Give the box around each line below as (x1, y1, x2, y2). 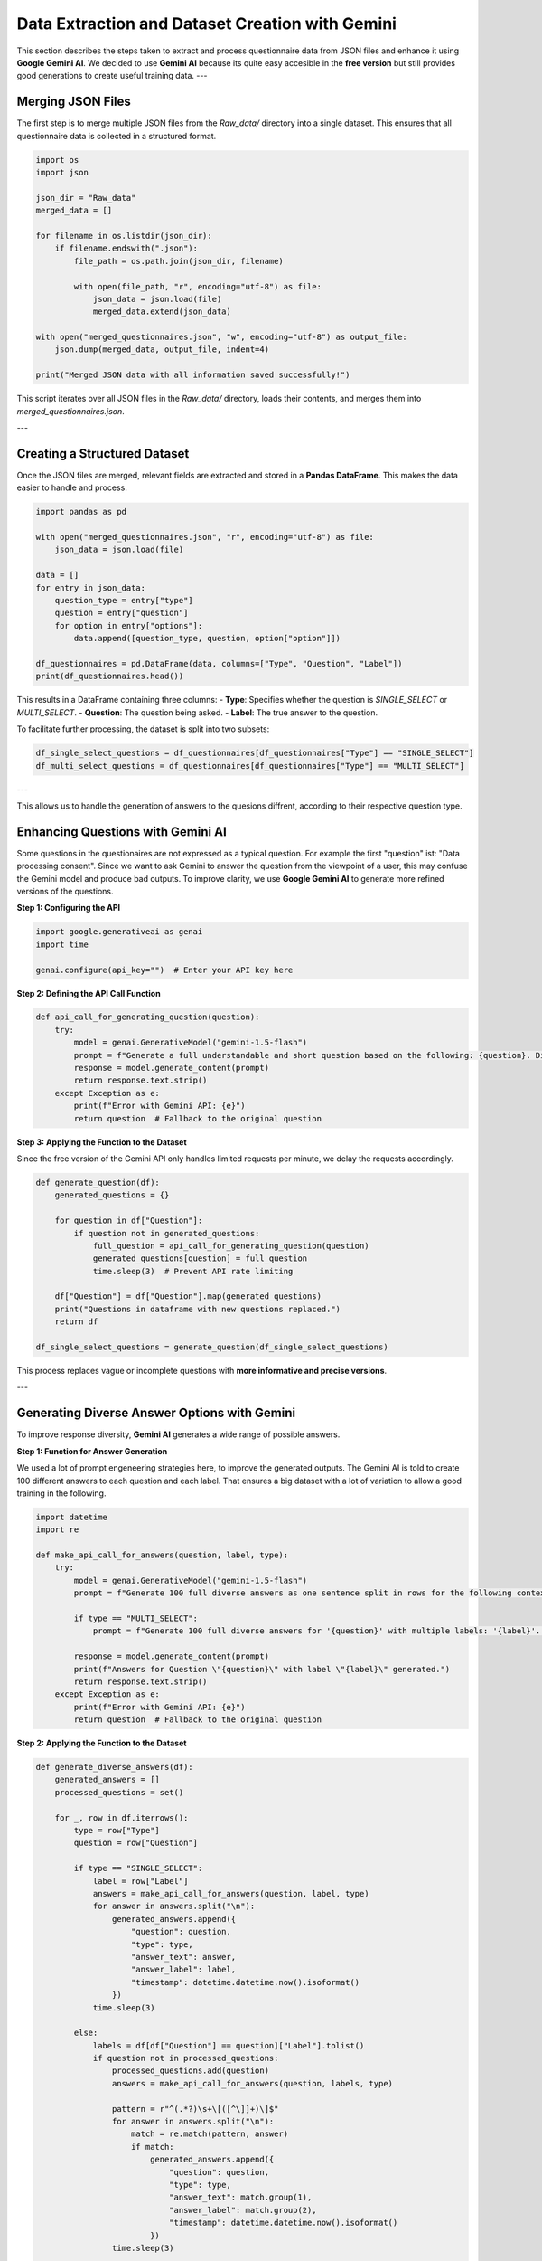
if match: (131, 2142, 175, 2152)
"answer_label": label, (131, 1964, 237, 1975)
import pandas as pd (35, 506, 126, 517)
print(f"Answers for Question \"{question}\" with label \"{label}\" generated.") (73, 1664, 451, 1674)
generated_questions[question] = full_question (92, 1253, 308, 1263)
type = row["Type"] (73, 1825, 160, 1836)
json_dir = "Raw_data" (35, 193, 136, 203)
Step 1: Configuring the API (16, 903, 121, 913)
